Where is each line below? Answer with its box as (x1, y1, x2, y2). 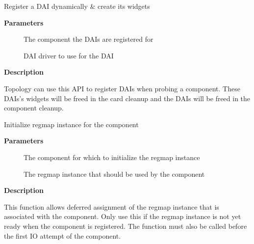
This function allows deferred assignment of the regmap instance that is (4, 201, 219, 212)
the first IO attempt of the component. (4, 230, 121, 241)
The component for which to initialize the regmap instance (24, 152, 200, 162)
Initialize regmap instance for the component (4, 119, 139, 129)
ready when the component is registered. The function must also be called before (4, 220, 247, 231)
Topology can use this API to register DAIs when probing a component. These (4, 83, 240, 93)
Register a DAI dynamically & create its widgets (4, 1, 150, 11)
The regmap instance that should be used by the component (24, 168, 205, 179)
